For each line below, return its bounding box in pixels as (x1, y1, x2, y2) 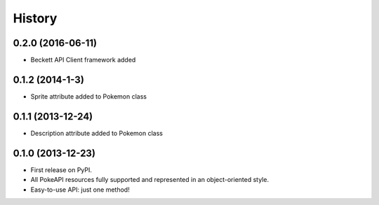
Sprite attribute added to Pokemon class (30, 92, 147, 101)
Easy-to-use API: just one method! (30, 185, 130, 194)
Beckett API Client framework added (30, 56, 136, 64)
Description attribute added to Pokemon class (30, 129, 163, 137)
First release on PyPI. (30, 165, 93, 174)
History (13, 10, 58, 26)
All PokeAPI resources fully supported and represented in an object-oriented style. (30, 176, 270, 184)
